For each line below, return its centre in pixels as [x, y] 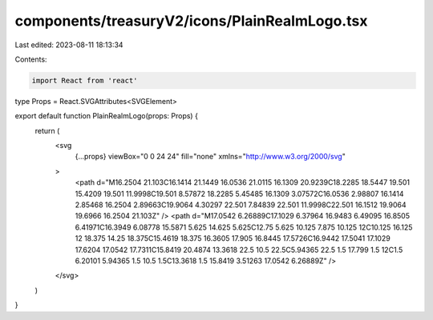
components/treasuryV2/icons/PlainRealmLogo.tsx [191, 21]
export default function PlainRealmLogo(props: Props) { [106, 116]
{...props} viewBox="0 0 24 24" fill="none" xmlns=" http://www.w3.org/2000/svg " [210, 157]
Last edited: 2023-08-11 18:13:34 [69, 45]
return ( [47, 130]
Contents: [31, 59]
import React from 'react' [85, 80]
